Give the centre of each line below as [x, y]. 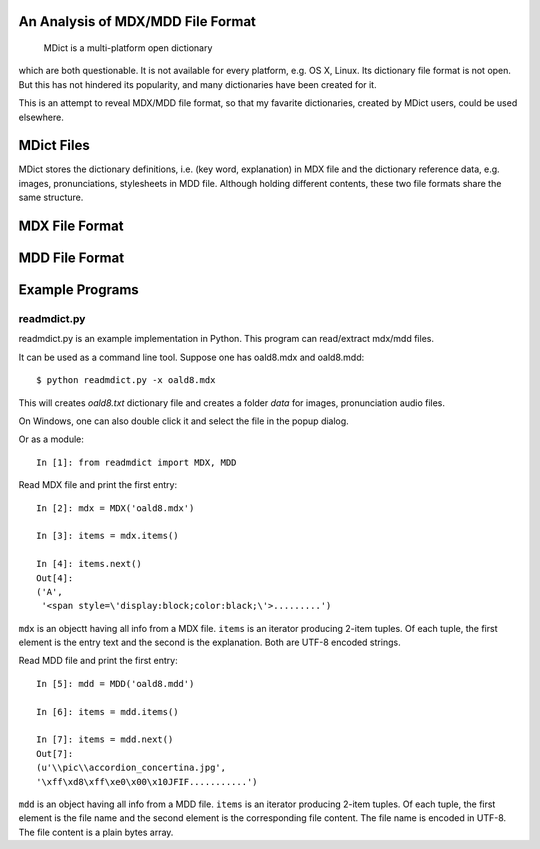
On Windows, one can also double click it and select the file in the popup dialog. [183, 421]
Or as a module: [51, 439]
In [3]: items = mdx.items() [107, 536]
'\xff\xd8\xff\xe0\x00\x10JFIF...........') [147, 781]
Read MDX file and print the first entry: [98, 485]
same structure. [51, 197]
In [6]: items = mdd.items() [107, 711]
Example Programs [78, 290]
